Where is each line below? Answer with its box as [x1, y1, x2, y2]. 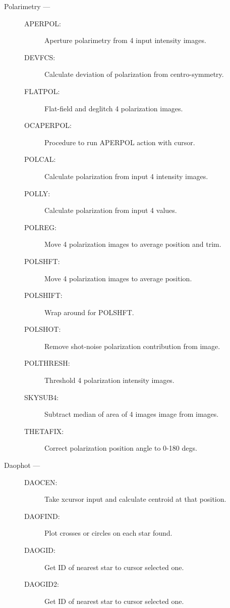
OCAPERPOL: [24, 120, 72, 131]
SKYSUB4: [24, 392, 59, 402]
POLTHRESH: [24, 358, 70, 368]
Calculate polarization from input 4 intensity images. [44, 170, 208, 181]
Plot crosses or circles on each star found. [44, 528, 172, 538]
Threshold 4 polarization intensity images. [44, 375, 175, 385]
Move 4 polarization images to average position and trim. [44, 239, 221, 249]
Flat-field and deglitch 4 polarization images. [44, 103, 183, 113]
